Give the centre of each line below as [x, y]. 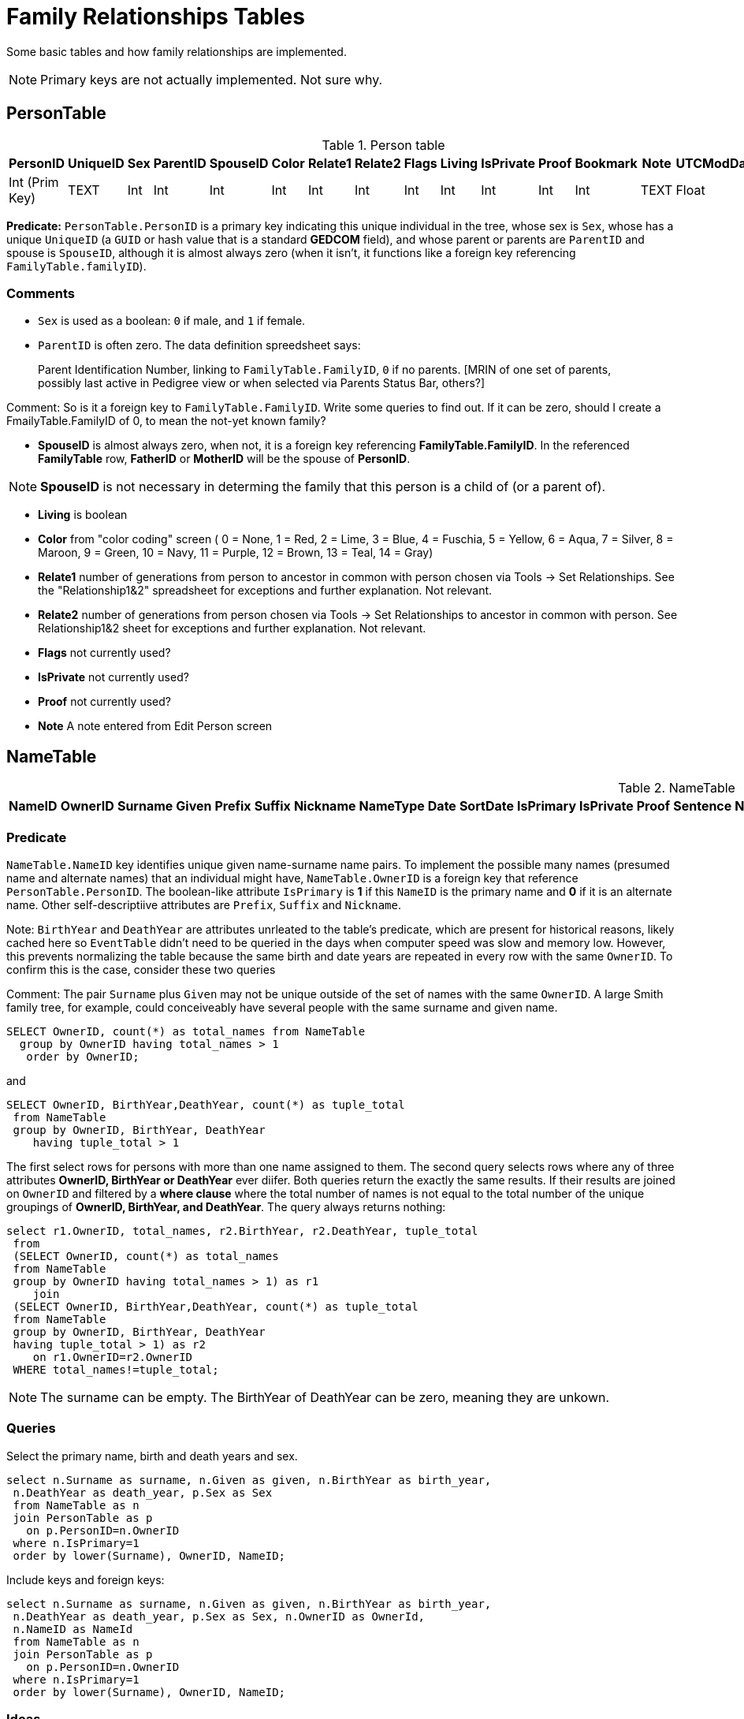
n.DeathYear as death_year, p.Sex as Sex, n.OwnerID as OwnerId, [219, 1616]
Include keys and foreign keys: [86, 1579]
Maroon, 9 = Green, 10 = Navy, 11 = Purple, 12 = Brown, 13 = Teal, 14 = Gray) [236, 553]
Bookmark [606, 163]
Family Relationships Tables [156, 17]
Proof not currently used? [104, 702]
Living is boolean [83, 515]
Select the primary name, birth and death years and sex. [152, 1456]
